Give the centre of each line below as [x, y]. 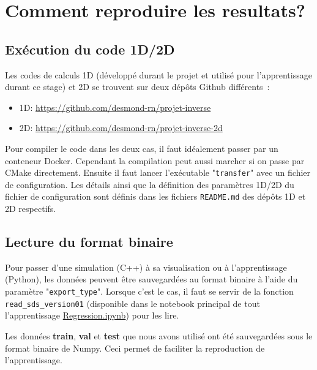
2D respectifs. [31, 209]
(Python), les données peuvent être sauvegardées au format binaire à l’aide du [151, 279]
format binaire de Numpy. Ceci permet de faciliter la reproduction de [135, 348]
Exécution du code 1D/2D [90, 49]
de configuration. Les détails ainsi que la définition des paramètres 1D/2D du [150, 184]
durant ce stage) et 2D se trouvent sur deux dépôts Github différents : [137, 87]
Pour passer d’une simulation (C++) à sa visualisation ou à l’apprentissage [146, 267]
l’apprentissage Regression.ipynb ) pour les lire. [92, 315]
